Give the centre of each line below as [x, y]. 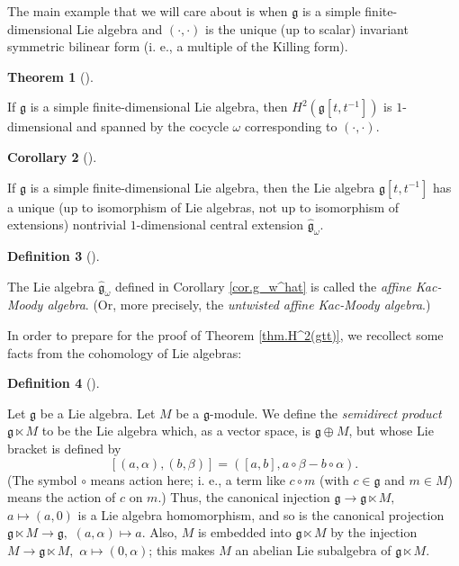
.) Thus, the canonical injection [244, 497]
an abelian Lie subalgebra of [313, 549]
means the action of [62, 497]
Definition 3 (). [54, 255]
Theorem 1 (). [50, 76]
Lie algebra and [120, 28]
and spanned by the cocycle [153, 126]
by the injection [374, 532]
